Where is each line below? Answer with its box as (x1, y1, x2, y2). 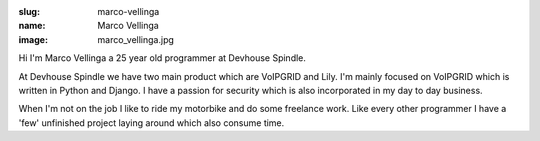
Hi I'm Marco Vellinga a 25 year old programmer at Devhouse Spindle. (18, 52, 307, 64)
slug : (18, 6, 40, 17)
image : (18, 33, 49, 45)
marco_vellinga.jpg (97, 33, 175, 45)
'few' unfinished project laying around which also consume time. (18, 116, 285, 129)
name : (18, 20, 46, 32)
